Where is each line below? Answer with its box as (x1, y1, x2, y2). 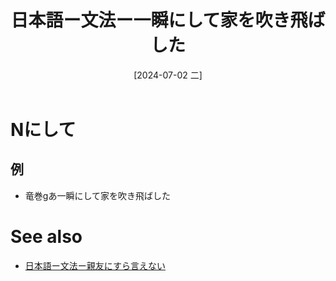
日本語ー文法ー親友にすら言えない (24, 259, 166, 271)
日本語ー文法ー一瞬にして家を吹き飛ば (10, 9, 326, 32)
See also (10, 225, 83, 248)
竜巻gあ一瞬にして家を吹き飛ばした (24, 189, 171, 201)
